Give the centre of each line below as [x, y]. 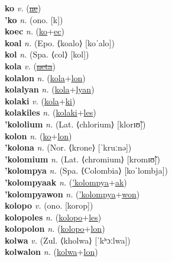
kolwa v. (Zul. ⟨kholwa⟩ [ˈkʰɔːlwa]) [68, 240]
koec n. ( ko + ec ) [35, 31]
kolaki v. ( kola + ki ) [40, 100]
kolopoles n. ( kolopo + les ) [53, 217]
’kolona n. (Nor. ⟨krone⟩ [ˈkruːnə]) [68, 147]
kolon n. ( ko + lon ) [38, 135]
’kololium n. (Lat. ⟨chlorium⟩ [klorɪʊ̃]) [75, 124]
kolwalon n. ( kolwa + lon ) [51, 252]
